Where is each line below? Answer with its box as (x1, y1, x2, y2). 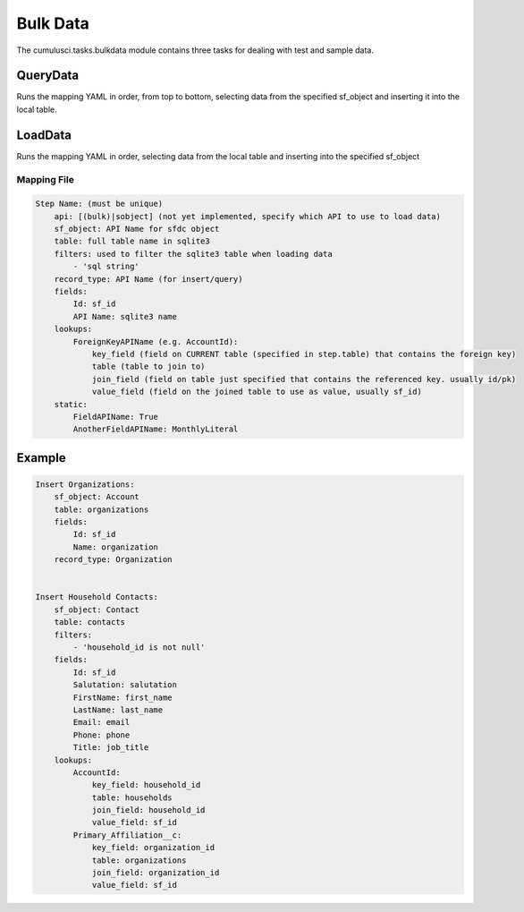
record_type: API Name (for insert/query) (54, 274, 243, 284)
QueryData (16, 68, 80, 83)
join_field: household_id (91, 805, 206, 815)
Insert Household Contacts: (35, 592, 158, 602)
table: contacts (54, 618, 125, 627)
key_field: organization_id (91, 842, 215, 853)
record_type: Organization (54, 555, 173, 565)
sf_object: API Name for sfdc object (54, 224, 220, 234)
